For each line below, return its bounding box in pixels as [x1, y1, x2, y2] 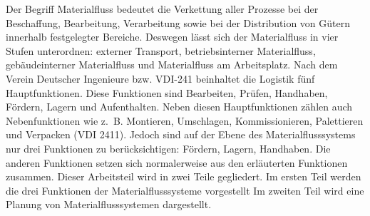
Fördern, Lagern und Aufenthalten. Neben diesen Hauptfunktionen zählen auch [6, 99, 353, 114]
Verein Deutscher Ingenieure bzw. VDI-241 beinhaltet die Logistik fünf [6, 71, 315, 86]
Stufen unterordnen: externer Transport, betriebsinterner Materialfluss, [6, 43, 316, 58]
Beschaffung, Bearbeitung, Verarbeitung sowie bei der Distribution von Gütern [6, 15, 351, 30]
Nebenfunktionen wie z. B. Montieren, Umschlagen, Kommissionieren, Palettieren [6, 113, 364, 128]
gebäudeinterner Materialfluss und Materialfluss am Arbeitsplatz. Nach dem [6, 57, 338, 72]
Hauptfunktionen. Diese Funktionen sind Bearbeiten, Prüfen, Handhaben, [6, 85, 328, 100]
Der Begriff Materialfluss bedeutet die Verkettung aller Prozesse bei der [6, 1, 319, 16]
